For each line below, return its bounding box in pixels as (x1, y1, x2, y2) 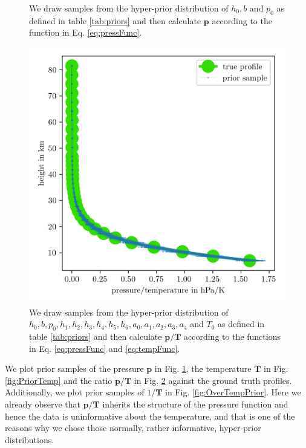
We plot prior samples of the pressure (5, 362, 144, 375)
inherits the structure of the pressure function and (102, 397, 288, 410)
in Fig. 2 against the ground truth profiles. (134, 374, 292, 386)
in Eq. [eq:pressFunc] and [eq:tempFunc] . (29, 342, 180, 354)
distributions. (5, 433, 54, 446)
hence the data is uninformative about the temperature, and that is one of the (5, 409, 295, 422)
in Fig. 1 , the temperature (154, 362, 252, 375)
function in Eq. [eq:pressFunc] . (29, 26, 142, 39)
